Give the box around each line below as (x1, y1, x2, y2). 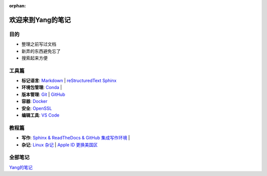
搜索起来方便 (21, 55, 48, 61)
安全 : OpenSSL (21, 105, 52, 111)
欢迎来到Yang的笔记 (9, 15, 71, 24)
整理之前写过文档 (21, 41, 56, 47)
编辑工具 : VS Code (21, 112, 59, 118)
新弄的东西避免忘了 (21, 48, 61, 54)
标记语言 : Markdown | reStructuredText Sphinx (21, 78, 117, 84)
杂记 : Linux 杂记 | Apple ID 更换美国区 (21, 141, 98, 148)
